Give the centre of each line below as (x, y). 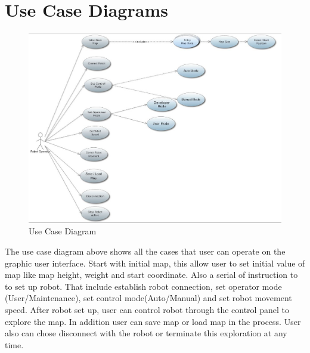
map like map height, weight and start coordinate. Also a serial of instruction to (151, 275)
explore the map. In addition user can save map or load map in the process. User (153, 321)
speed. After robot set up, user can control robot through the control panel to (147, 309)
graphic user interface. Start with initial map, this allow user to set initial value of (155, 263)
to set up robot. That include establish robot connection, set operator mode (143, 286)
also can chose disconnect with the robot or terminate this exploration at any (146, 333)
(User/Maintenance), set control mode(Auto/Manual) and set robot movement (148, 298)
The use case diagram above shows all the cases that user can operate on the (145, 251)
